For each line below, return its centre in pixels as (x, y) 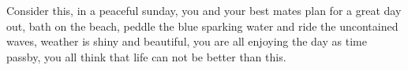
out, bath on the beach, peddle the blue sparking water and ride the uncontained (202, 26)
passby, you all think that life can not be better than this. (146, 56)
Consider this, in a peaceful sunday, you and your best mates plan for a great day (204, 10)
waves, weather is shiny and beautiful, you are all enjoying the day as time (187, 41)
